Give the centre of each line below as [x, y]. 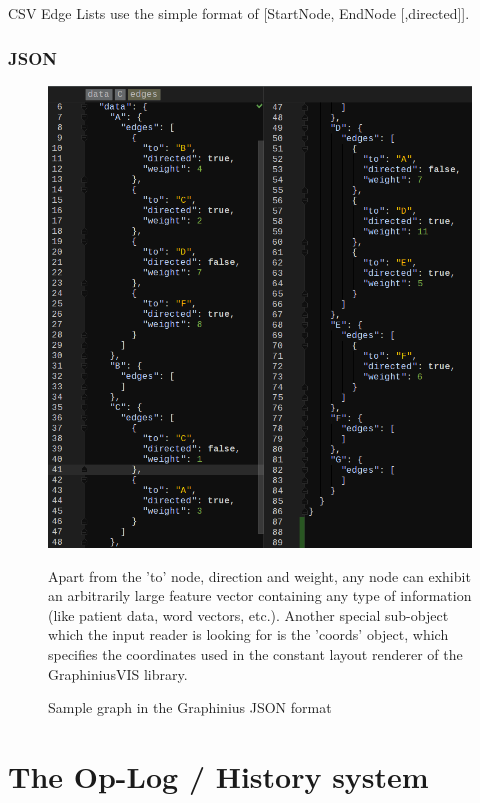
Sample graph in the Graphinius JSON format [190, 707]
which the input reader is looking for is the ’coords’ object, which [248, 634]
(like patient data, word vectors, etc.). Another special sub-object [248, 614]
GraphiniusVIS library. [118, 673]
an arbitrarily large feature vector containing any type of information [260, 595]
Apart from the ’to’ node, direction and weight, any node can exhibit [259, 575]
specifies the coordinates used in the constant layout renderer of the [255, 653]
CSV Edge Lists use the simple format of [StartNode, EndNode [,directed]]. [239, 13]
